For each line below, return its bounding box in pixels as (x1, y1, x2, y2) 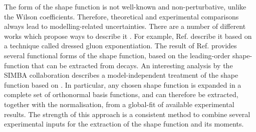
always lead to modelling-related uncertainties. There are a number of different (4, 21, 246, 31)
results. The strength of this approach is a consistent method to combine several (4, 109, 250, 119)
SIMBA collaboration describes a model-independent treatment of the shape (4, 70, 238, 80)
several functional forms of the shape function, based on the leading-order (4, 50, 230, 60)
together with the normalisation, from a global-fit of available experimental (4, 99, 234, 109)
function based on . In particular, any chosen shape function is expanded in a (4, 79, 241, 90)
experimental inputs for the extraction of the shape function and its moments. (4, 119, 244, 129)
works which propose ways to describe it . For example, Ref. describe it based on (4, 30, 252, 41)
